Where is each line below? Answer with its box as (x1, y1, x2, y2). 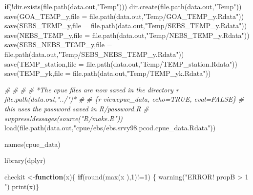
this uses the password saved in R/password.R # (4, 103, 149, 113)
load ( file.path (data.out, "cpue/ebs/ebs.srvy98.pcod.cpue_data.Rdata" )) (4, 123, 216, 133)
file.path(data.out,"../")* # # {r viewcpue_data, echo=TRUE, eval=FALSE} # (4, 94, 244, 104)
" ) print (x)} (4, 181, 39, 191)
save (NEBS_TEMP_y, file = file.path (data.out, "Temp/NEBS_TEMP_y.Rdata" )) (4, 30, 250, 40)
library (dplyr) (4, 155, 46, 165)
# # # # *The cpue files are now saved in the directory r (4, 84, 179, 94)
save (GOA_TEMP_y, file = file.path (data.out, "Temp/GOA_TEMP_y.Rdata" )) (4, 11, 244, 21)
